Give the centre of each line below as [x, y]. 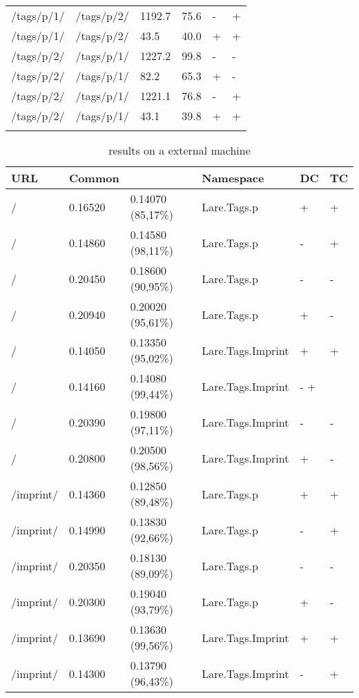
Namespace [233, 178]
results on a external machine [179, 150]
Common [94, 178]
